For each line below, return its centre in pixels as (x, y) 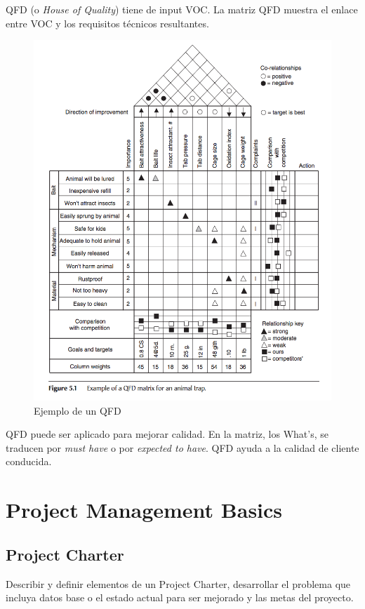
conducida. (29, 461)
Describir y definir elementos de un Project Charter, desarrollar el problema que (178, 583)
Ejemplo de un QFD (78, 410)
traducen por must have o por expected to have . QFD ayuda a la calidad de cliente (182, 447)
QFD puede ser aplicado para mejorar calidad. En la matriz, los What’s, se (167, 434)
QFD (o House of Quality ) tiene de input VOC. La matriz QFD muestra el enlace (182, 9)
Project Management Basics (144, 510)
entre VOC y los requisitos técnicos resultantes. (107, 23)
